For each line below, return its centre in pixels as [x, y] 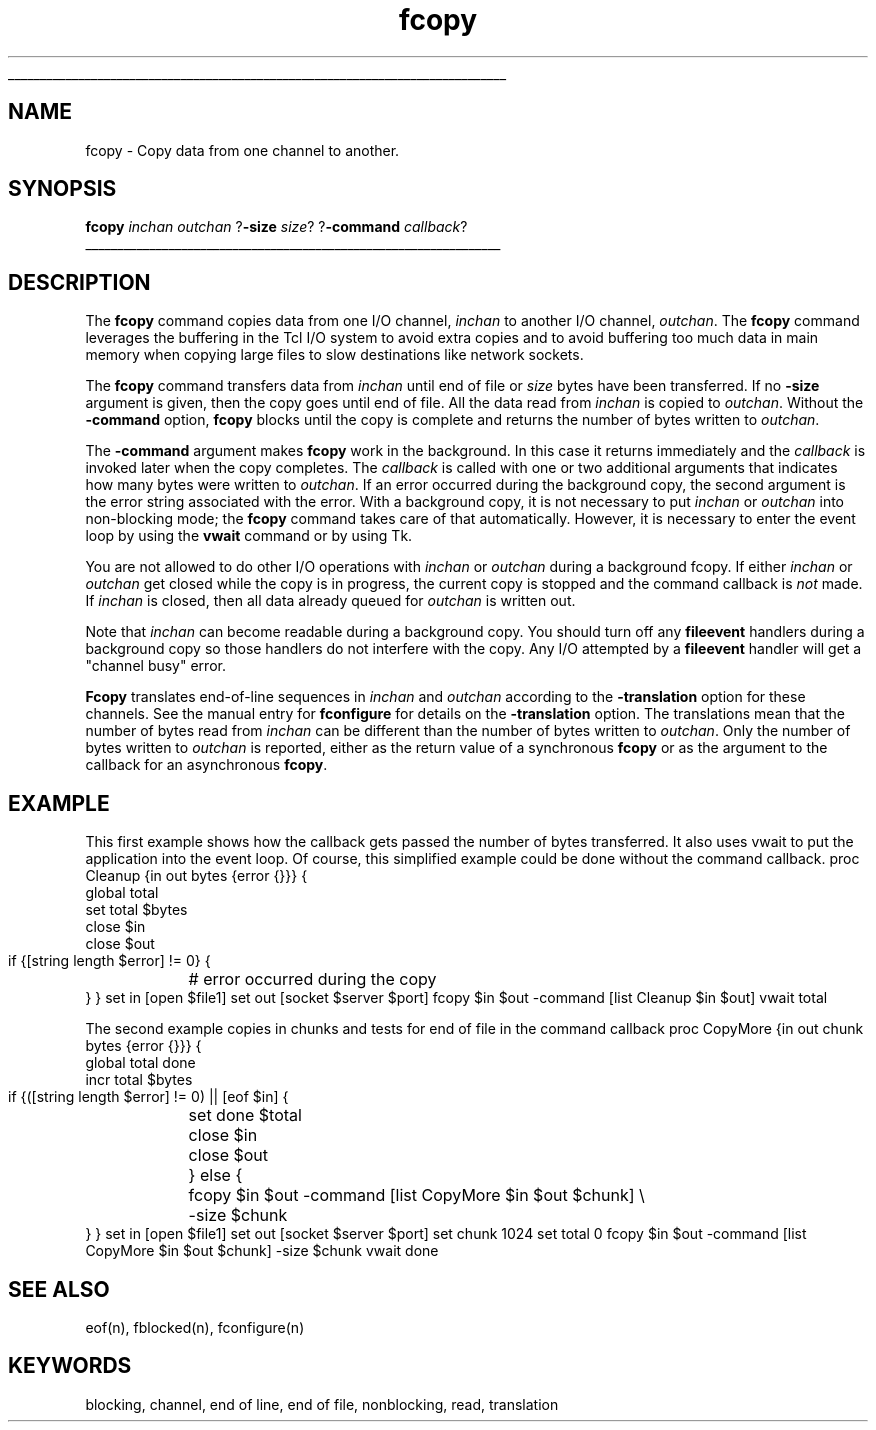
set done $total [245, 1115]
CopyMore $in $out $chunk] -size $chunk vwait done [262, 1251]
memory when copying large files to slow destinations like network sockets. [334, 355]
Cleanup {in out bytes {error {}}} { [196, 876]
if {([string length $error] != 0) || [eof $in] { [148, 1097]
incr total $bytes [139, 1080]
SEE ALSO [59, 1289]
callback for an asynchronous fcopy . [206, 765]
